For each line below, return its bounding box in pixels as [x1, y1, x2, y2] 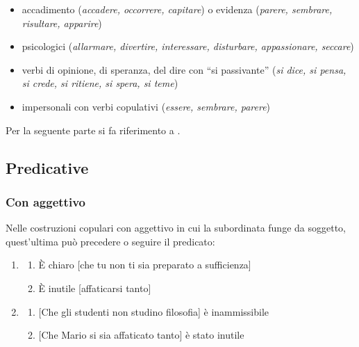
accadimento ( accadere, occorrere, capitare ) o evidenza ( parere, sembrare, [22, 2, 333, 16]
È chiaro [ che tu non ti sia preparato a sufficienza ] [38, 257, 251, 272]
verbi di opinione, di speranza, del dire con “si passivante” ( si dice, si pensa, [22, 62, 347, 76]
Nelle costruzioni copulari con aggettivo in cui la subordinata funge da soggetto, [6, 220, 346, 235]
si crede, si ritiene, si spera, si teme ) [22, 76, 178, 90]
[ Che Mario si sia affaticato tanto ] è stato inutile [38, 328, 244, 342]
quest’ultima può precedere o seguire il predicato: [6, 234, 215, 248]
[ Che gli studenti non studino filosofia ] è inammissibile [38, 304, 269, 318]
